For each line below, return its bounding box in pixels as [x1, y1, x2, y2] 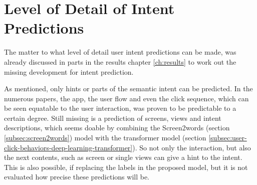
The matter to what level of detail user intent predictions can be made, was [4, 47, 236, 57]
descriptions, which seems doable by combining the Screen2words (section [4, 122, 230, 133]
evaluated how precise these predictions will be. [4, 171, 150, 182]
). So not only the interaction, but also [132, 142, 251, 152]
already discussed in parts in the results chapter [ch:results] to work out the [4, 56, 236, 67]
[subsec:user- [208, 132, 247, 143]
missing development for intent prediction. [4, 66, 134, 77]
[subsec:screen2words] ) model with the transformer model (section [4, 132, 206, 143]
